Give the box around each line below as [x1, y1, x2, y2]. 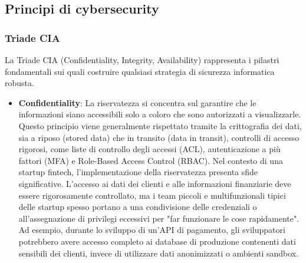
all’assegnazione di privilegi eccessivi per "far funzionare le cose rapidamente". [18, 212, 300, 224]
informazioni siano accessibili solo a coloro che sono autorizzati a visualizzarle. [18, 108, 301, 120]
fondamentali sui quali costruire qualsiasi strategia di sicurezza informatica [5, 65, 275, 77]
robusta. [5, 77, 34, 89]
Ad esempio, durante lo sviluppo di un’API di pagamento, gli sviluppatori [18, 223, 285, 236]
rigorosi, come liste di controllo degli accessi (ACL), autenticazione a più [18, 143, 281, 155]
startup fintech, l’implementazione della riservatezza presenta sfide [18, 166, 258, 178]
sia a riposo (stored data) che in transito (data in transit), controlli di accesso [18, 131, 300, 143]
